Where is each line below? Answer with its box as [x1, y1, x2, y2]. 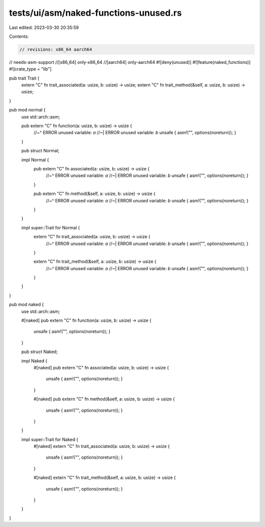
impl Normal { [21, 157, 49, 163]
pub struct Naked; [21, 349, 58, 355]
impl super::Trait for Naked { [21, 436, 79, 442]
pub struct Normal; [21, 148, 60, 154]
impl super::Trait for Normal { [21, 224, 80, 230]
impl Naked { [21, 358, 48, 363]
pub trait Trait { [9, 75, 40, 81]
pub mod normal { [9, 107, 46, 113]
